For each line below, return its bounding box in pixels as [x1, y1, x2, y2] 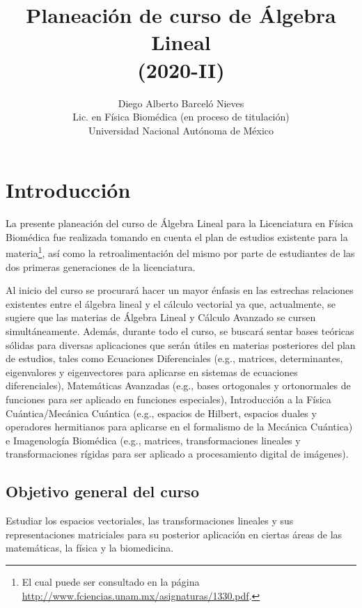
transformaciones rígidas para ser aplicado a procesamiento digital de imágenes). [6, 446, 349, 461]
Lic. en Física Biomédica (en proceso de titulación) [72, 109, 290, 124]
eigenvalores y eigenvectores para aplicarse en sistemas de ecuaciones [6, 364, 298, 379]
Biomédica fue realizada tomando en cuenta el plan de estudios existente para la [6, 229, 348, 244]
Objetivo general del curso [6, 481, 199, 502]
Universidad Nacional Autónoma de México [88, 123, 274, 137]
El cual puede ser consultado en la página [22, 574, 200, 588]
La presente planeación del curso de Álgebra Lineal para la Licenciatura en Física [6, 216, 354, 231]
